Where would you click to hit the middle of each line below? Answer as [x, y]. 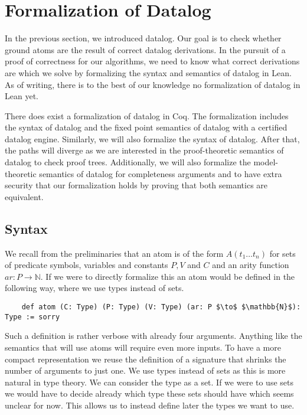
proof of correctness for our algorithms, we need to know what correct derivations [152, 61]
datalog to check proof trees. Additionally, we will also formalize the [128, 162]
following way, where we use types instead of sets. [94, 288]
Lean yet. [22, 96]
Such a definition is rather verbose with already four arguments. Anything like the [153, 336]
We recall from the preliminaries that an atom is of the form [114, 253]
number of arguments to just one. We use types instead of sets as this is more [145, 370]
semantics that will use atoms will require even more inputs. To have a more [143, 347]
